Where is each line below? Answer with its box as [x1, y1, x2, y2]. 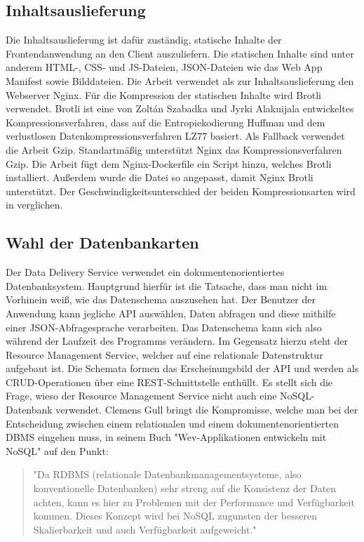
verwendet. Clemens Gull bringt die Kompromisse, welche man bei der [55, 402, 358, 417]
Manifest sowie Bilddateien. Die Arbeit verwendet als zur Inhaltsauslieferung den [6, 73, 354, 88]
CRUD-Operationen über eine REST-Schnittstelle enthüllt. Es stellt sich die [6, 374, 333, 389]
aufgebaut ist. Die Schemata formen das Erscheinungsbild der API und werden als [6, 361, 359, 376]
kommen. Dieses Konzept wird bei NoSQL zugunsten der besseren [33, 508, 317, 523]
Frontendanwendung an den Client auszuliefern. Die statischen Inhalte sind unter [6, 46, 354, 60]
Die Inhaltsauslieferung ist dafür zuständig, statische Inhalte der [6, 32, 282, 47]
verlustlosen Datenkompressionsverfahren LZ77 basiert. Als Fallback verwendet [6, 128, 345, 143]
